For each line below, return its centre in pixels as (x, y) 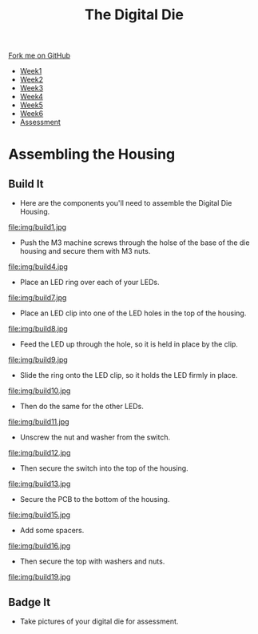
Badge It (29, 602)
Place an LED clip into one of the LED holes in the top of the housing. (133, 313)
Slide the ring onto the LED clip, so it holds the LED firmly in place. (129, 375)
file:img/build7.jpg (38, 298)
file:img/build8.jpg (38, 329)
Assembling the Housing (92, 154)
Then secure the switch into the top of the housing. (104, 468)
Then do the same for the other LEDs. (81, 407)
